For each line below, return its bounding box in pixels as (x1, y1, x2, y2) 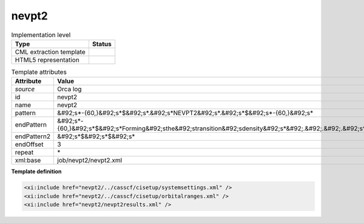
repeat (15, 148, 34, 157)
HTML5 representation (15, 55, 80, 64)
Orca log (57, 85, 82, 93)
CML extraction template (15, 47, 86, 56)
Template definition (11, 168, 62, 175)
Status (92, 39, 112, 48)
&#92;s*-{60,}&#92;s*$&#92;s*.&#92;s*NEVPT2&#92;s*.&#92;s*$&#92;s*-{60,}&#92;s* (57, 109, 314, 118)
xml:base (15, 156, 41, 165)
